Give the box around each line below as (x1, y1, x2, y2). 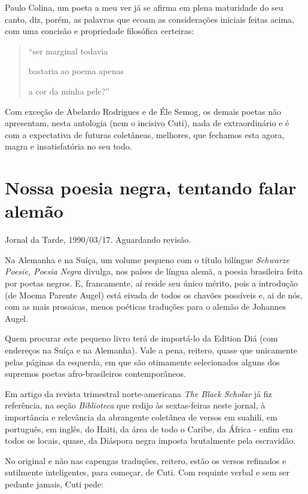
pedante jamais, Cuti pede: (5, 477, 103, 490)
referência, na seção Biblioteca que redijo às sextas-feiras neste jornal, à (5, 399, 266, 411)
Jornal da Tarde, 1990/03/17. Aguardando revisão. (5, 233, 191, 246)
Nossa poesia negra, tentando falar (5, 175, 297, 200)
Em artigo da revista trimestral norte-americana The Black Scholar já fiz (5, 387, 272, 400)
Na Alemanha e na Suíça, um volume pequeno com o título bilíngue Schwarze (5, 253, 289, 266)
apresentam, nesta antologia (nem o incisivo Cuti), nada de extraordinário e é (5, 117, 289, 129)
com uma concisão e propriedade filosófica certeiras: (5, 25, 194, 37)
